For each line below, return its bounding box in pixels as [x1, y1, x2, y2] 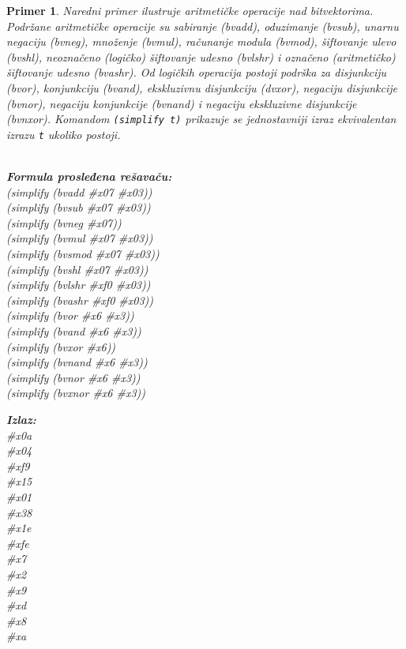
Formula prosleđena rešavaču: [6, 168, 172, 185]
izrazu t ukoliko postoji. [6, 126, 121, 142]
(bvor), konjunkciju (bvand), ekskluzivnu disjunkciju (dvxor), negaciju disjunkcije [6, 79, 397, 96]
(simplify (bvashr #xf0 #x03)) [6, 291, 154, 308]
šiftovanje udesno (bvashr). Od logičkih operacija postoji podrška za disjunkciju [6, 64, 387, 81]
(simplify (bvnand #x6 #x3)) [6, 354, 148, 370]
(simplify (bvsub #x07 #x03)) [6, 199, 151, 216]
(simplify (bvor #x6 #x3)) [6, 307, 134, 324]
